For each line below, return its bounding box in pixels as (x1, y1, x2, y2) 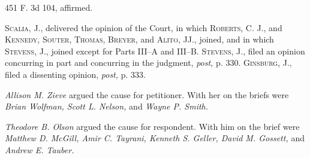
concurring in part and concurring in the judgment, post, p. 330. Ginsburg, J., (5, 56, 292, 69)
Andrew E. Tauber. (5, 143, 74, 156)
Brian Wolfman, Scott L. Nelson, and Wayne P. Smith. (5, 100, 209, 113)
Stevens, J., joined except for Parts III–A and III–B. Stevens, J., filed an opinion (5, 44, 305, 57)
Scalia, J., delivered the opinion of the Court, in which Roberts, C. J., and (5, 21, 282, 34)
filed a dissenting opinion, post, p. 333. (5, 68, 146, 80)
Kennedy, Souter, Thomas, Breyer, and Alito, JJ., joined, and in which (5, 33, 274, 45)
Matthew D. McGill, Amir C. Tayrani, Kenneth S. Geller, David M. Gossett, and (5, 132, 305, 144)
